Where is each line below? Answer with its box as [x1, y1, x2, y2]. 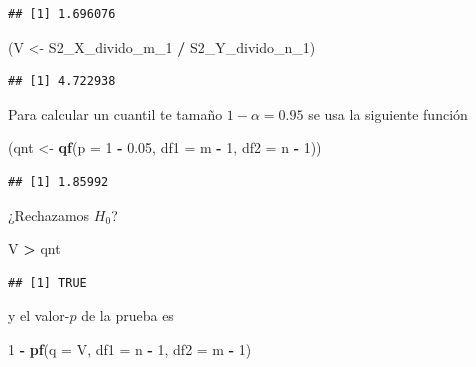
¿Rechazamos [8, 204, 90, 225]
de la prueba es [81, 305, 174, 326]
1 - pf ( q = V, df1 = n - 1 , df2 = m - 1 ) [8, 338, 252, 359]
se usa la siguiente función [308, 103, 468, 124]
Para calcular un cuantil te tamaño [8, 103, 223, 124]
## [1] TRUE [8, 275, 87, 290]
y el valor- [8, 305, 70, 326]
